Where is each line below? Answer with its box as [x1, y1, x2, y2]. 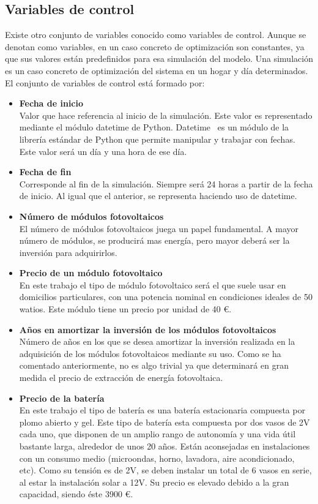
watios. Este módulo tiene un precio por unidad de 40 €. [19, 303, 232, 315]
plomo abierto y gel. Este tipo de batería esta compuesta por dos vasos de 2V [19, 415, 310, 428]
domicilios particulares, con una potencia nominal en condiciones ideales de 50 [19, 290, 312, 303]
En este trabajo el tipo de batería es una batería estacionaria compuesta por [19, 404, 306, 416]
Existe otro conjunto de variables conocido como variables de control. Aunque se [5, 28, 306, 41]
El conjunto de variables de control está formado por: [5, 76, 205, 89]
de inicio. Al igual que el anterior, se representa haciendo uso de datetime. [19, 189, 297, 202]
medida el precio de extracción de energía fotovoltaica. [19, 371, 223, 384]
